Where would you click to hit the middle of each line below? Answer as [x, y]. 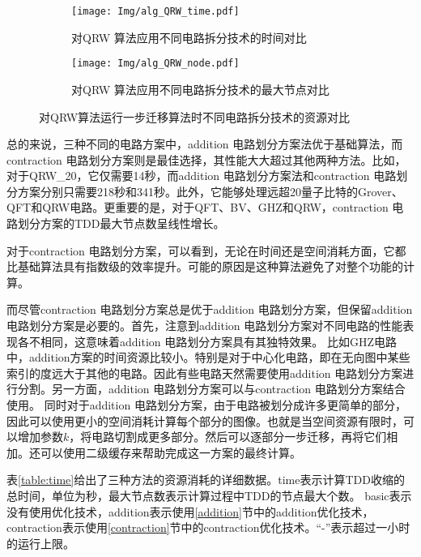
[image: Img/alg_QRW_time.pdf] [155, 11]
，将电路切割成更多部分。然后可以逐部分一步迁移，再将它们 [228, 437]
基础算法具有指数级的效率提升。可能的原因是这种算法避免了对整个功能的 [210, 266]
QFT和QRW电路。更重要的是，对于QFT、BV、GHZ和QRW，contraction [198, 207]
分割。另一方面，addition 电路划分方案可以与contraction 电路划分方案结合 [211, 389]
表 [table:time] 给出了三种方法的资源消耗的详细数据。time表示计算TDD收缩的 [206, 480]
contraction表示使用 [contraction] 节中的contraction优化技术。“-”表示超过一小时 [208, 527]
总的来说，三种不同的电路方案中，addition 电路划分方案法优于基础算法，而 [205, 144]
